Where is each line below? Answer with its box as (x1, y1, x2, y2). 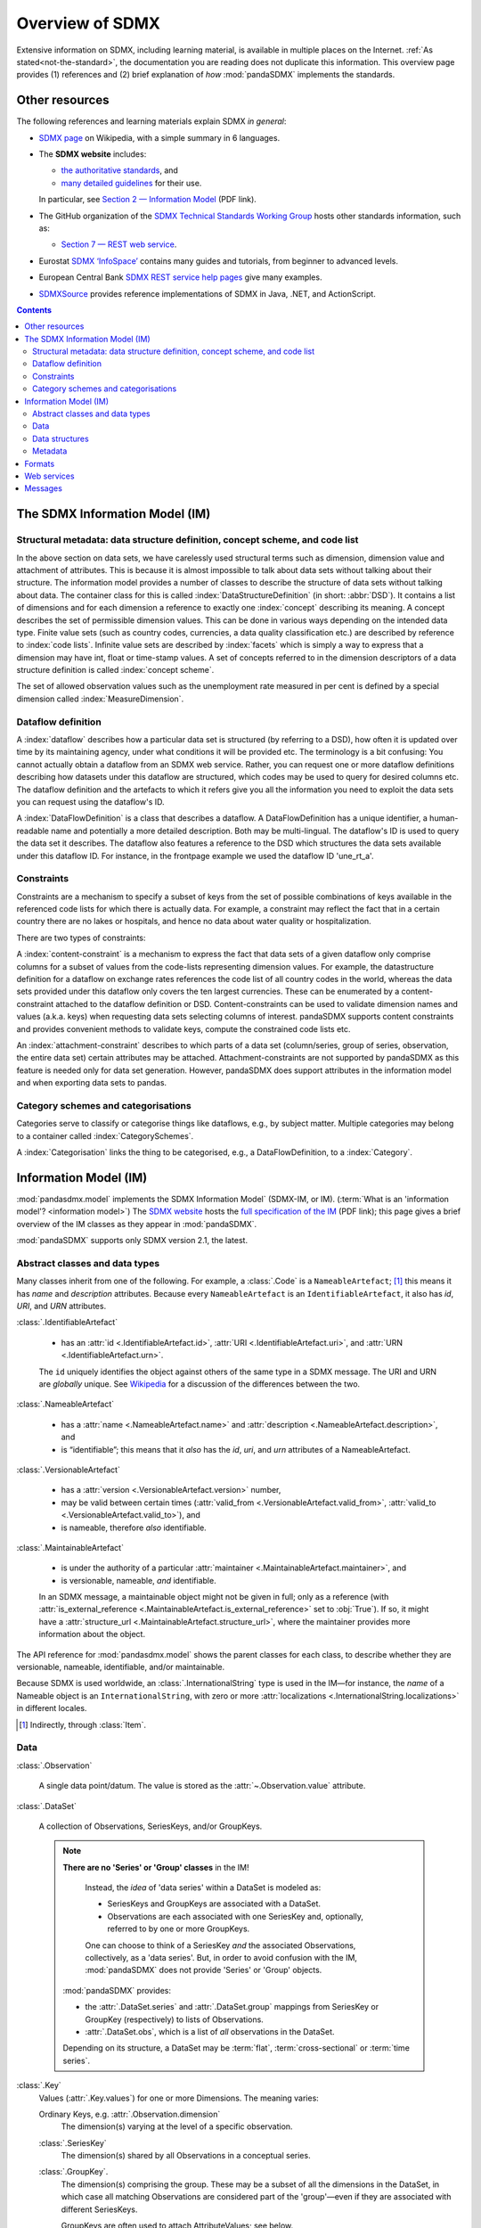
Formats (24, 458, 55, 469)
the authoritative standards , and (61, 165, 178, 176)
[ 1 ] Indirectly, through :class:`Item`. (19, 1719, 147, 1730)
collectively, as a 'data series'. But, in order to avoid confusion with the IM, (85, 1953, 358, 1963)
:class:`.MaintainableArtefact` (16, 1542, 125, 1552)
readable (16, 825, 49, 836)
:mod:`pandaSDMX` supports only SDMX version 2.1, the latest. (16, 1235, 249, 1246)
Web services (24, 471, 75, 481)
